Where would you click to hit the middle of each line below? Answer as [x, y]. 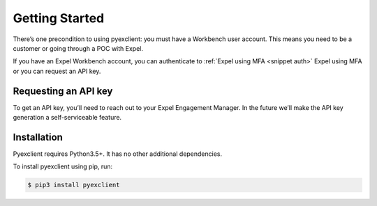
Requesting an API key [63, 91]
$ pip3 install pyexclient [74, 185]
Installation [38, 137]
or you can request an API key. [57, 71]
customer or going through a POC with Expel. [78, 48]
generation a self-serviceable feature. [67, 118]
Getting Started [59, 18]
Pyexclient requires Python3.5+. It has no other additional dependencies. [118, 154]
